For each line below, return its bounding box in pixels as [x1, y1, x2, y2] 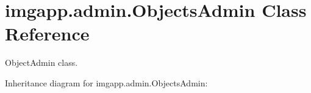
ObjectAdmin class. [5, 56, 78, 69]
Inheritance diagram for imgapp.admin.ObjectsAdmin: [5, 76, 208, 89]
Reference [5, 21, 90, 46]
